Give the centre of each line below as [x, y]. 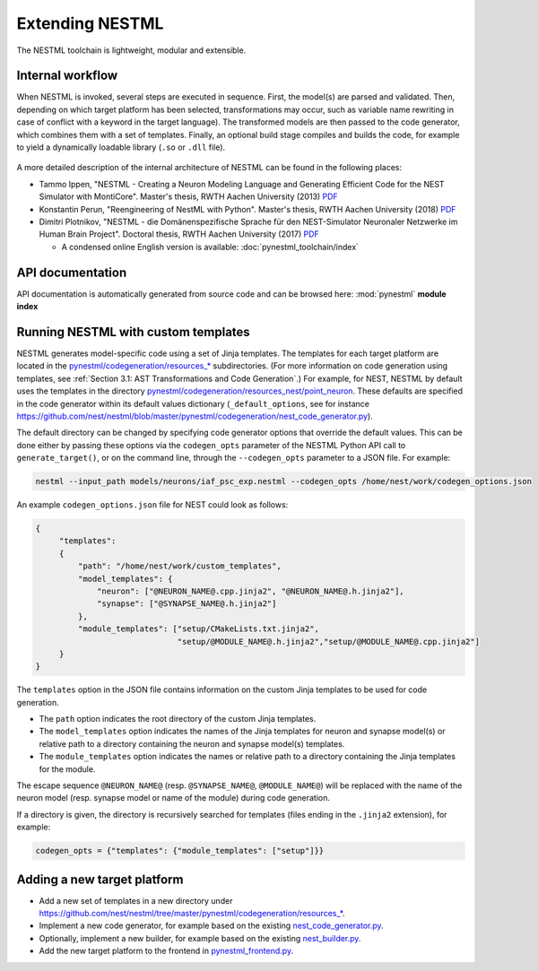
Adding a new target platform [100, 879]
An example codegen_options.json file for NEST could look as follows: [152, 505]
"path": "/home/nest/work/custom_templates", [179, 566]
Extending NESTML [90, 23]
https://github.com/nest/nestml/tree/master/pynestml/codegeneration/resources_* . [192, 914]
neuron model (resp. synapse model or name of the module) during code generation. [174, 798]
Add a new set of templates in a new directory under [136, 900]
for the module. [67, 769]
